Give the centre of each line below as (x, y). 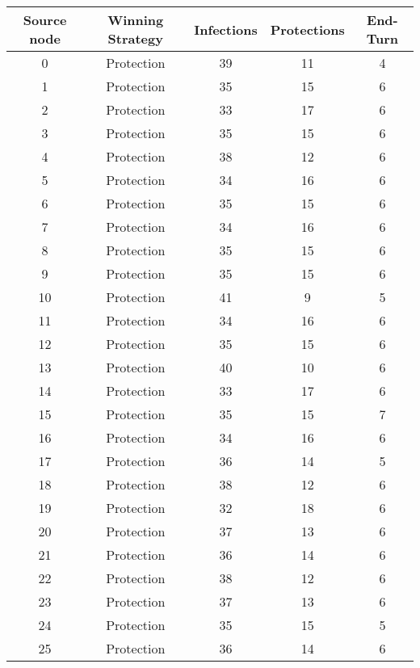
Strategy (135, 38)
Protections (307, 29)
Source (45, 20)
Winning (136, 20)
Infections (226, 29)
